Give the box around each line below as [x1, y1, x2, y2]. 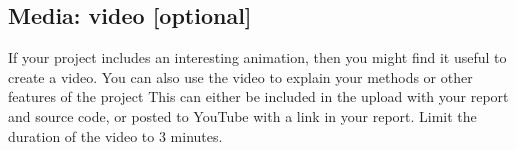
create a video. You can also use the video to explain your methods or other [8, 66, 473, 87]
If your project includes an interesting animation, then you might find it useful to [8, 47, 507, 68]
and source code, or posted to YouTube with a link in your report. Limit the [8, 105, 477, 126]
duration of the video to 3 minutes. [8, 125, 223, 146]
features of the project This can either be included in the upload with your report [8, 86, 509, 107]
